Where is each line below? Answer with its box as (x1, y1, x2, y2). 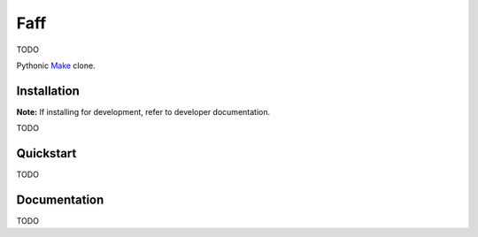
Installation (16, 83, 80, 98)
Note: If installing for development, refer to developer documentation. (16, 106, 270, 117)
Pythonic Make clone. (16, 60, 96, 71)
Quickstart (16, 146, 77, 161)
